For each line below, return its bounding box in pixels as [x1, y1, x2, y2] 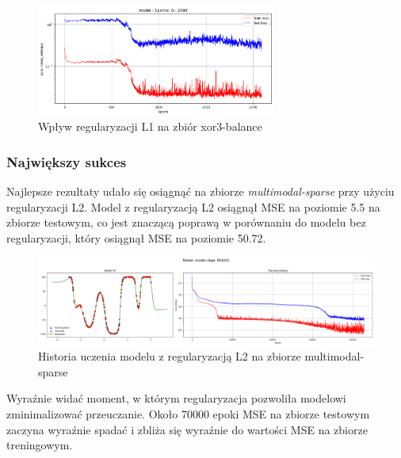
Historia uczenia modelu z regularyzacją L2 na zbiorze [38, 348, 301, 364]
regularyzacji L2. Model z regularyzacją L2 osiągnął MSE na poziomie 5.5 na [6, 198, 380, 215]
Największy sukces [6, 151, 127, 171]
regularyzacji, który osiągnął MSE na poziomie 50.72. [6, 230, 266, 246]
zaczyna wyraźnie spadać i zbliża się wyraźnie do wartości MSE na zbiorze [6, 421, 368, 437]
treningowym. [6, 437, 73, 453]
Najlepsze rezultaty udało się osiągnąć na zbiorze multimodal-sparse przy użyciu [6, 183, 395, 200]
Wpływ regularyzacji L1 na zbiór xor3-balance [38, 118, 262, 135]
